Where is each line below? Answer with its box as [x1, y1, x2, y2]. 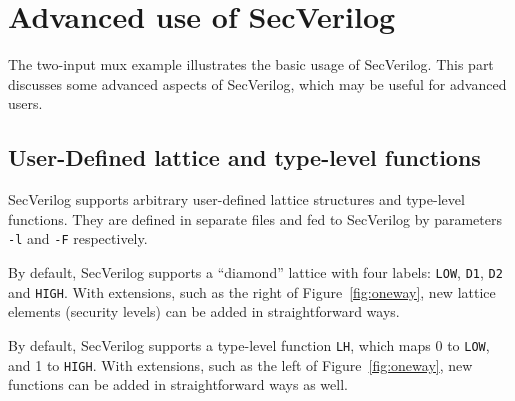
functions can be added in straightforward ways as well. [8, 374, 348, 395]
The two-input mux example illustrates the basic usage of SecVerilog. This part [8, 54, 494, 75]
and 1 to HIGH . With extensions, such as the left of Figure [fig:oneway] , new [8, 354, 473, 375]
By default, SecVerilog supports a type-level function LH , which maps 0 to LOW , [8, 334, 490, 355]
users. [8, 93, 43, 114]
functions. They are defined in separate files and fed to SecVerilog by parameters [8, 208, 503, 229]
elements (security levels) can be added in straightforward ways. [8, 301, 400, 322]
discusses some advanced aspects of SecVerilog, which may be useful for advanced [8, 73, 507, 94]
